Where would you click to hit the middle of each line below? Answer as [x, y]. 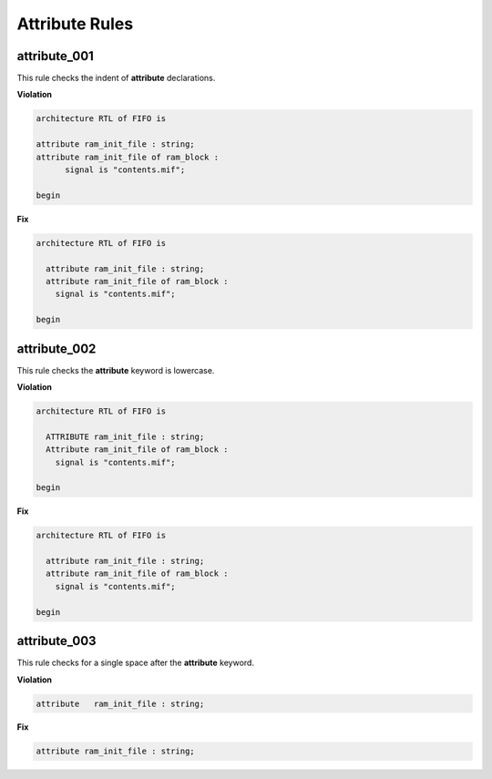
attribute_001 [56, 56]
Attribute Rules [75, 24]
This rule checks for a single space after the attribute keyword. [136, 663]
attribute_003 [56, 641]
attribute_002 [56, 348]
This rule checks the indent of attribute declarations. [116, 78]
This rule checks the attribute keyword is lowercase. [116, 370]
